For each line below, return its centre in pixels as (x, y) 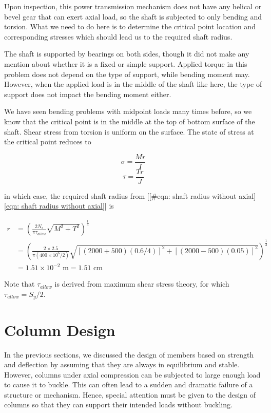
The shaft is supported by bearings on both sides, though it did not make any (127, 54)
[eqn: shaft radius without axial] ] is (59, 206)
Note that (20, 284)
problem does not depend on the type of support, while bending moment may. (127, 74)
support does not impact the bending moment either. (88, 94)
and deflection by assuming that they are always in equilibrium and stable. (122, 364)
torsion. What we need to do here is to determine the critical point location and (130, 26)
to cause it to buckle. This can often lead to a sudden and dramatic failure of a (129, 384)
